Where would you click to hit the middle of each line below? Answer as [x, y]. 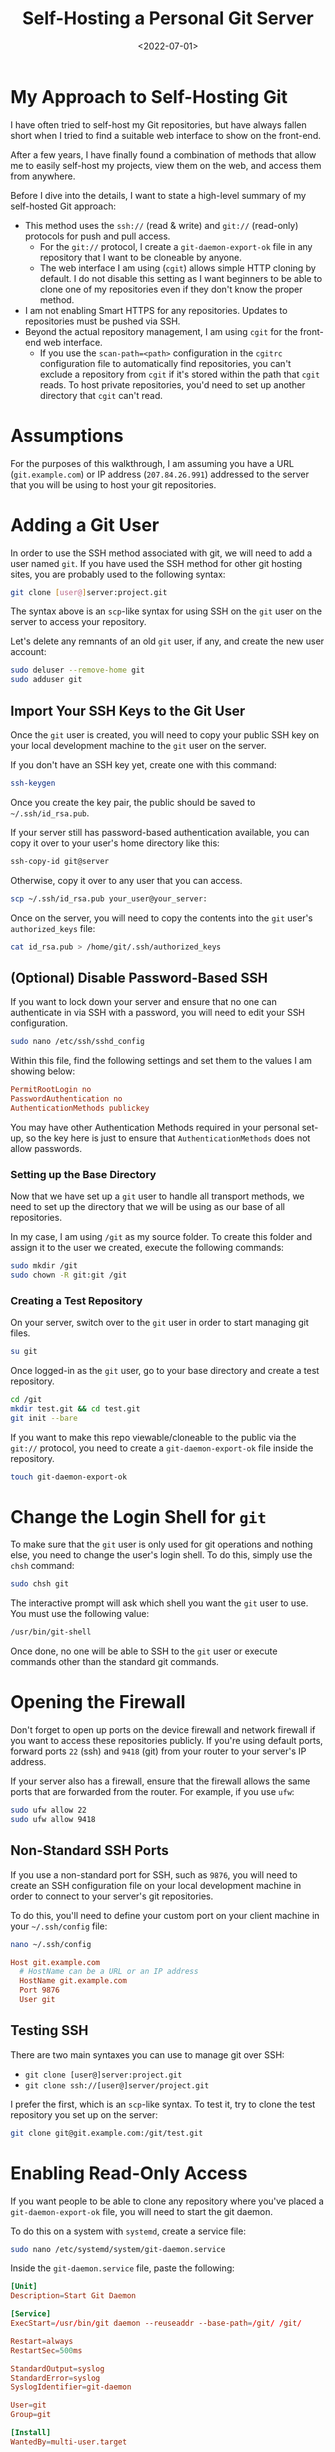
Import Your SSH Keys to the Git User [128, 710]
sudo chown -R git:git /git [69, 1275]
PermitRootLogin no [51, 1090]
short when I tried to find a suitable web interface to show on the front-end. [166, 135]
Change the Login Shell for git [138, 1516]
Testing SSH [49, 2030]
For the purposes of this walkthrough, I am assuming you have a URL [152, 463]
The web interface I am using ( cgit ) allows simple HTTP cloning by [178, 268]
